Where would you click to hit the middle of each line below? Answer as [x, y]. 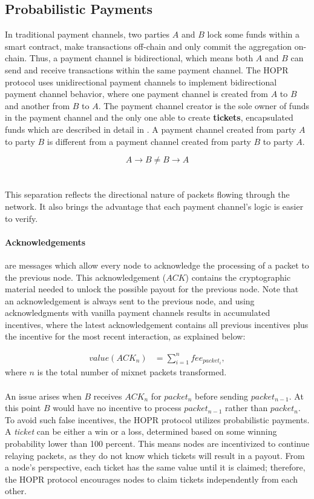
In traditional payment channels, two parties [87, 34]
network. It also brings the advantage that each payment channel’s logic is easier [154, 206]
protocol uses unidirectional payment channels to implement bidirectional [141, 82]
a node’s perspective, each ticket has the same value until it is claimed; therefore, [155, 467]
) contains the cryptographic [238, 277]
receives [108, 396]
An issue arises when [43, 396]
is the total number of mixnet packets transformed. [132, 372]
